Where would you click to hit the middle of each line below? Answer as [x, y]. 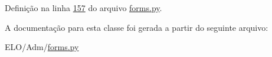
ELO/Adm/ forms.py [42, 47]
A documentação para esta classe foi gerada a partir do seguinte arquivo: [137, 27]
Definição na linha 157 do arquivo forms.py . [83, 8]
